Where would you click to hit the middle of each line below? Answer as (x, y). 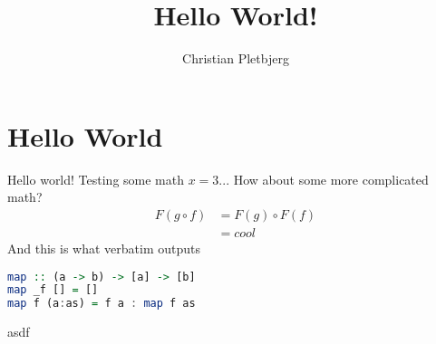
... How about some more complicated (324, 179)
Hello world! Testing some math (96, 179)
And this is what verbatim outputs (104, 248)
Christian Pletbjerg (236, 58)
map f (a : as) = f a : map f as (102, 304)
